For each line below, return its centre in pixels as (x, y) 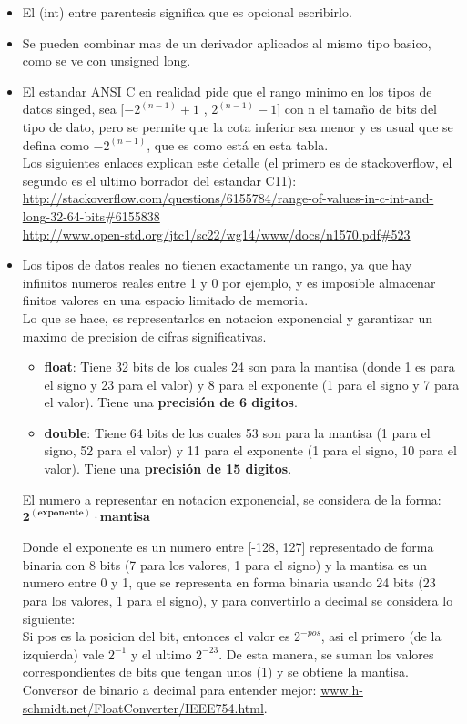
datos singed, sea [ (73, 109)
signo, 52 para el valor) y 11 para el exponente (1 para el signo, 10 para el (250, 450)
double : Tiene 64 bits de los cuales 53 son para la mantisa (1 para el (237, 432)
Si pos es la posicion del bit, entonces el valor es (156, 636)
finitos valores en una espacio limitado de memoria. (165, 300)
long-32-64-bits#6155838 (91, 215)
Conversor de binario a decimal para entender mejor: (169, 690)
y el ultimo (161, 653)
